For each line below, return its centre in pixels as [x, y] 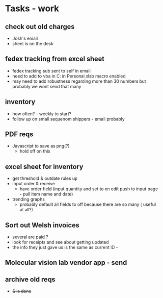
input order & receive [33, 184]
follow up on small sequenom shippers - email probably [68, 119]
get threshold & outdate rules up [45, 178]
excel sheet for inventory [44, 166]
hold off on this [35, 151]
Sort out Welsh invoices [42, 225]
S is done [22, 291]
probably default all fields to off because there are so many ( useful [88, 204]
